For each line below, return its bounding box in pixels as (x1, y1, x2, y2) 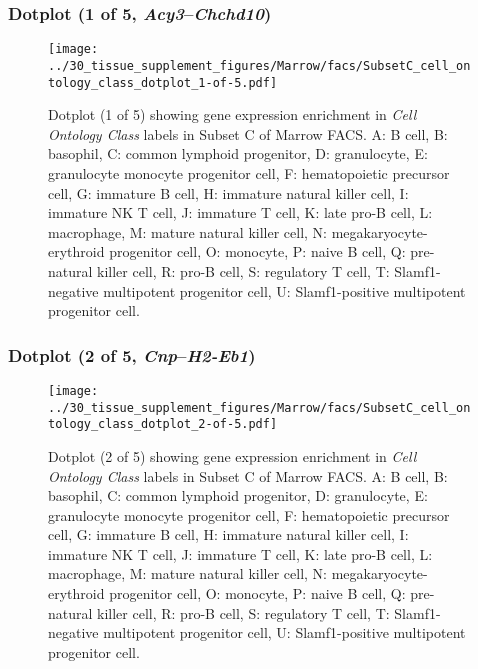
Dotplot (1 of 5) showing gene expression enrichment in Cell (48, 104, 417, 125)
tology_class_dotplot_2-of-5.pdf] (48, 417, 278, 432)
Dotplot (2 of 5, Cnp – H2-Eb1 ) (8, 342, 256, 367)
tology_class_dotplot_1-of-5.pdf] (48, 75, 278, 90)
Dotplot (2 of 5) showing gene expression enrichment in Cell (48, 445, 417, 466)
